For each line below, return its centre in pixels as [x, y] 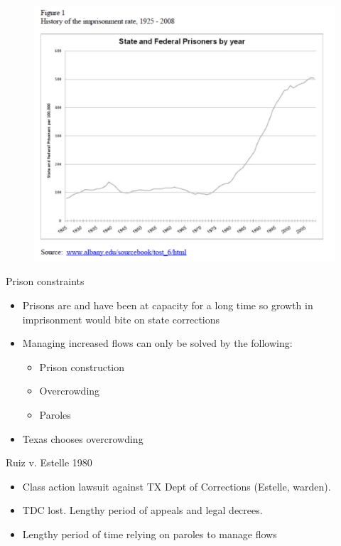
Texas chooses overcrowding [83, 438]
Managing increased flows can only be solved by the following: [157, 343]
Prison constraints [45, 281]
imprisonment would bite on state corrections [121, 319]
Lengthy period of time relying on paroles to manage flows [150, 534]
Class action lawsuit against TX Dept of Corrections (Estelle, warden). [177, 486]
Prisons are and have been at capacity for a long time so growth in [168, 305]
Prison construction [82, 366]
